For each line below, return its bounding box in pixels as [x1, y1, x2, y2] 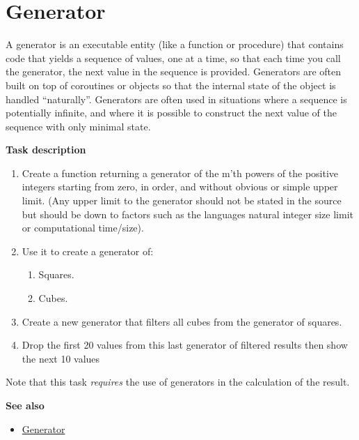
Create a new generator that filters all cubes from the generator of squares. [22, 314, 342, 328]
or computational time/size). [22, 220, 144, 235]
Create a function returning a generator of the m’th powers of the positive [22, 165, 339, 180]
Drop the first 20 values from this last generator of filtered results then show [22, 337, 348, 352]
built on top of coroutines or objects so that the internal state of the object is [6, 77, 336, 92]
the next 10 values [22, 351, 100, 365]
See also [6, 398, 45, 412]
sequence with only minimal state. [6, 119, 151, 133]
